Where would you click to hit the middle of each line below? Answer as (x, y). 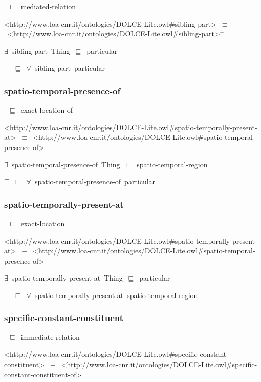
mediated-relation (48, 6)
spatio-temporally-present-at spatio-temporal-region (116, 295)
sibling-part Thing (41, 50)
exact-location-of (47, 110)
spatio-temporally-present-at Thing (67, 278)
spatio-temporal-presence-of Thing (66, 164)
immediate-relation (50, 337)
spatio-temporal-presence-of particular (95, 182)
